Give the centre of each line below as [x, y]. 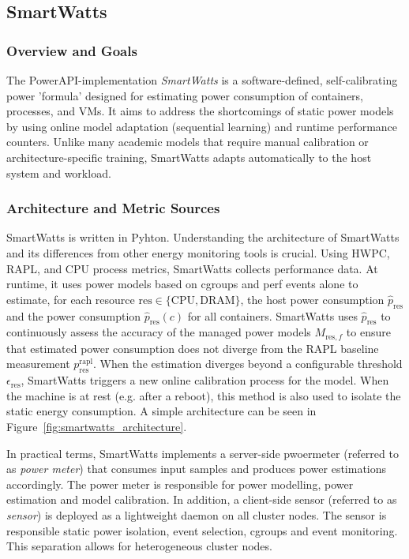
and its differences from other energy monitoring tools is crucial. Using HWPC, [198, 252]
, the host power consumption [312, 299]
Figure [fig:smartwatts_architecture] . [97, 426]
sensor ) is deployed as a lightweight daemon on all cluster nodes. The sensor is [197, 514]
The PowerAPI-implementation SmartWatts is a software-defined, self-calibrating [202, 80]
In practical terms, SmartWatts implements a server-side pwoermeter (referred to [203, 453]
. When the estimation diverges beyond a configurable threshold [248, 364]
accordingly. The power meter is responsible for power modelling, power [180, 484]
